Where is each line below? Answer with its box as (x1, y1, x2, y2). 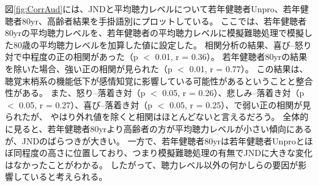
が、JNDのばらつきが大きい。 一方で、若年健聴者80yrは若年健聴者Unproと (5, 134, 305, 147)
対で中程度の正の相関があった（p (5, 50, 138, 63)
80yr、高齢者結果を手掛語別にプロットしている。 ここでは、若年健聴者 (21, 14, 307, 27)
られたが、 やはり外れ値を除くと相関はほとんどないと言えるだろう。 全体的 (5, 110, 309, 123)
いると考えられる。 (30, 170, 108, 183)
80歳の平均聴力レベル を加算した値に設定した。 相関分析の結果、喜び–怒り (13, 38, 312, 51)
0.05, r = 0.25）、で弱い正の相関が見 (169, 98, 311, 111)
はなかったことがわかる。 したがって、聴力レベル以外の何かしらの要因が (5, 158, 298, 171)
